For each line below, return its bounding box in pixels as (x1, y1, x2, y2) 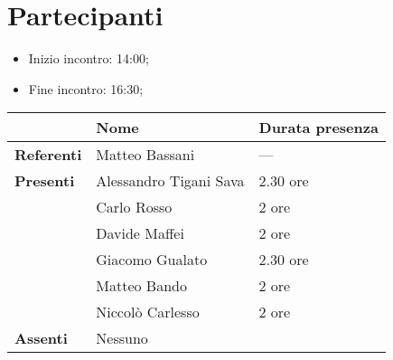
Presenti (14, 170, 75, 192)
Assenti (14, 327, 68, 349)
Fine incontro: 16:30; (28, 79, 144, 98)
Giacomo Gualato (96, 249, 208, 270)
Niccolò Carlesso (96, 301, 200, 323)
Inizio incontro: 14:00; (28, 49, 149, 68)
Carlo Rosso (96, 196, 173, 218)
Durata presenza (258, 117, 379, 138)
